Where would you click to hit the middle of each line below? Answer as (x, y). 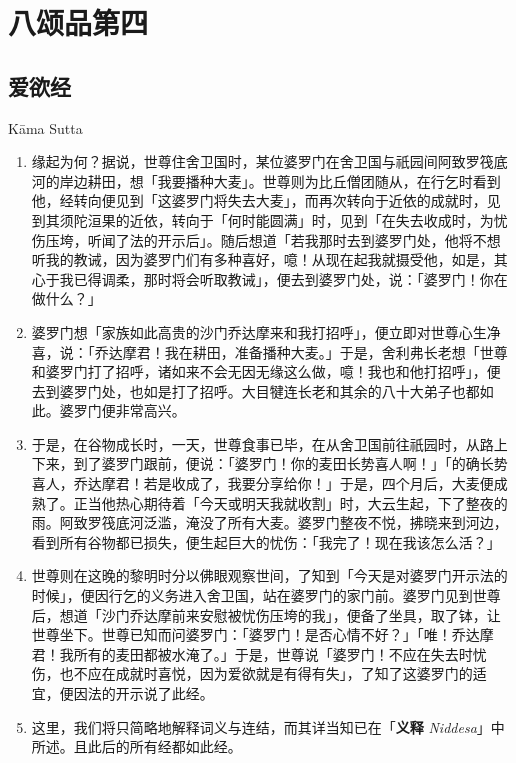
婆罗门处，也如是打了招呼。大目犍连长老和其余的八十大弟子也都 (269, 390)
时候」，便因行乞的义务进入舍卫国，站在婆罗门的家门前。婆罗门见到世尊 (266, 595)
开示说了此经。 (164, 693)
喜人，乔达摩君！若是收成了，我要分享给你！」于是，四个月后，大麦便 (262, 483)
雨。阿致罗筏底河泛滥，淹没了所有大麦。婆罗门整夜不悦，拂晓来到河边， (269, 522)
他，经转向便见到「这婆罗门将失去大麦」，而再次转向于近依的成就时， (259, 200)
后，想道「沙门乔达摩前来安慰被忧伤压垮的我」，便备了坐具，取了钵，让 (266, 614)
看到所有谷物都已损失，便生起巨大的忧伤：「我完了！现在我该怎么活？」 (266, 541)
